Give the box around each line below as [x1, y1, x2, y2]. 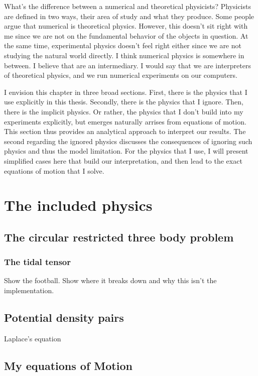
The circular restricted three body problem [4, 229, 234, 244]
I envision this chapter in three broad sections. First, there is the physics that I [4, 86, 247, 97]
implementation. [4, 285, 54, 296]
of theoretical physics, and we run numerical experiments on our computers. [4, 70, 237, 80]
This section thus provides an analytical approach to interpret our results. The [4, 126, 246, 137]
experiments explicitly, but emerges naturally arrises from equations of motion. [4, 116, 246, 127]
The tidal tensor [4, 256, 71, 268]
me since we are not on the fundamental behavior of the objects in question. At [4, 30, 248, 41]
